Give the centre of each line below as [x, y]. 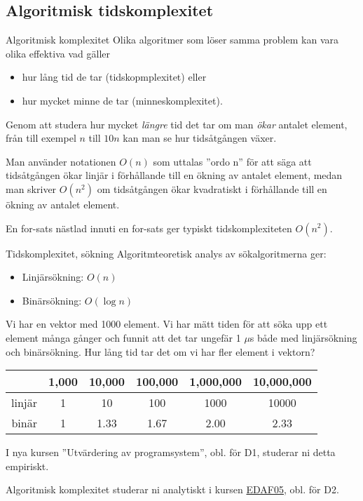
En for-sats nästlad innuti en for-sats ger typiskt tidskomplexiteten [149, 228]
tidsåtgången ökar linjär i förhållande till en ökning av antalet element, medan [174, 175]
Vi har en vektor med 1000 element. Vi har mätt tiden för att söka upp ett [167, 324]
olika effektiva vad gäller [58, 53]
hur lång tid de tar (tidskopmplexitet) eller [114, 77]
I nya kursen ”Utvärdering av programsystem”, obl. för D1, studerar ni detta [171, 452]
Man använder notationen [61, 161]
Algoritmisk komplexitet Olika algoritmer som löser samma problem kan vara [172, 40]
